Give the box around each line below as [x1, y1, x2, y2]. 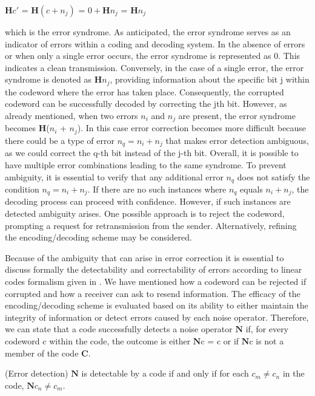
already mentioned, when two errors [5, 109, 138, 122]
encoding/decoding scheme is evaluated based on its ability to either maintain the [5, 299, 308, 312]
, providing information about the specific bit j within [110, 73, 310, 86]
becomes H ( [5, 121, 50, 134]
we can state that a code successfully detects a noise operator [5, 323, 233, 335]
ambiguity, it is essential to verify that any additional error [5, 170, 224, 183]
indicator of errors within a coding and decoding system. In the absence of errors [5, 37, 305, 50]
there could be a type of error [5, 134, 114, 146]
